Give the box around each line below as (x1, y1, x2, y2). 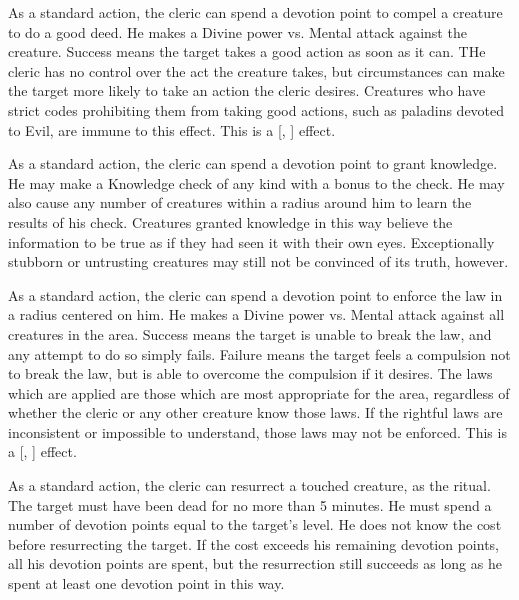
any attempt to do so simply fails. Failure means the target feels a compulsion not (8, 343, 511, 364)
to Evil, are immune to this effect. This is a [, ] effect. (8, 119, 336, 140)
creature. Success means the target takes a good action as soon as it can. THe (8, 41, 486, 62)
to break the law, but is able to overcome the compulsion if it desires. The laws (8, 363, 493, 384)
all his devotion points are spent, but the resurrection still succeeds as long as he (8, 553, 502, 574)
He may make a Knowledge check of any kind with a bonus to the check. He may (8, 172, 505, 193)
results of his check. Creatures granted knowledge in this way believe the (8, 211, 453, 232)
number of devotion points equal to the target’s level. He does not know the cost (8, 514, 502, 535)
